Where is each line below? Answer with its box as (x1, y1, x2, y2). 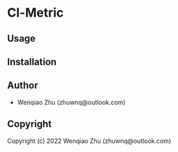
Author (7, 80, 38, 92)
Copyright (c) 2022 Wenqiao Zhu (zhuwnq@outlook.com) (7, 137, 172, 145)
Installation (7, 56, 57, 67)
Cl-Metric (7, 5, 64, 21)
